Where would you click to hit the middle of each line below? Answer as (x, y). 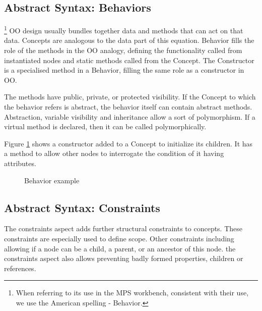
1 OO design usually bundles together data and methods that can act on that (124, 30)
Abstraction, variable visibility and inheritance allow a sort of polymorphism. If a (130, 116)
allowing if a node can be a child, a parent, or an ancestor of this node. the (120, 248)
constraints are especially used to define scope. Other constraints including (119, 238)
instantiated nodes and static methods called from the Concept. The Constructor (129, 60)
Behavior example (52, 180)
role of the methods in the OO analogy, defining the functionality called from (123, 50)
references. (20, 268)
